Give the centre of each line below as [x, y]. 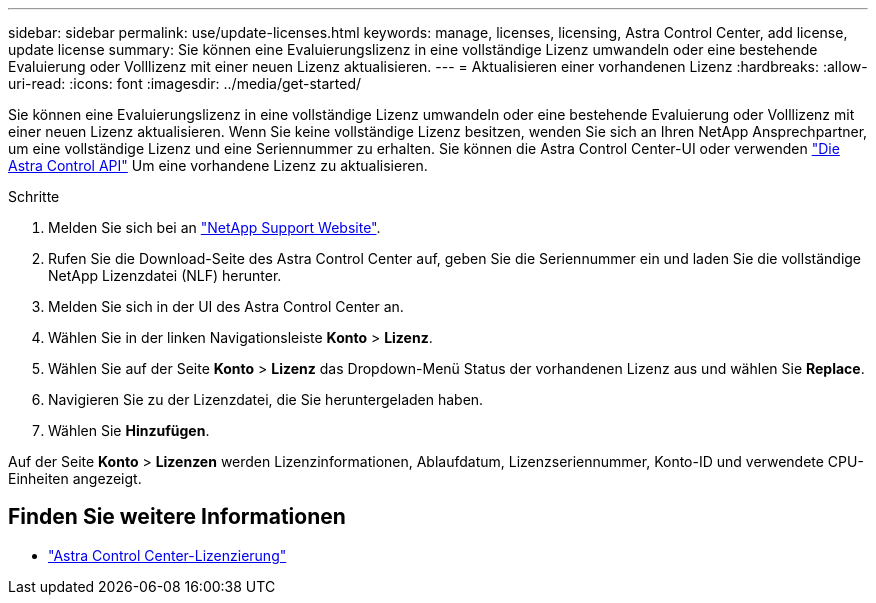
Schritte [34, 196]
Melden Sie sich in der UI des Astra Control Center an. [226, 306]
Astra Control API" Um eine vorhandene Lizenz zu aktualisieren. [218, 165]
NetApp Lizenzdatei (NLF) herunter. [165, 275]
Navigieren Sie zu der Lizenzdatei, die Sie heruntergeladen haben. [266, 399]
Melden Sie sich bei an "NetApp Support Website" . [214, 227]
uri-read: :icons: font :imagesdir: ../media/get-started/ [185, 83]
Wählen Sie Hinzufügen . [129, 430]
